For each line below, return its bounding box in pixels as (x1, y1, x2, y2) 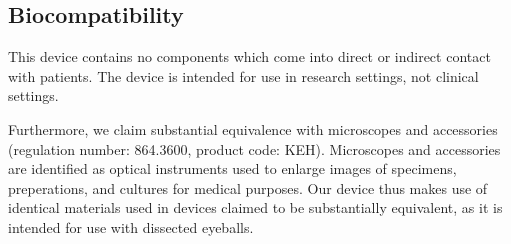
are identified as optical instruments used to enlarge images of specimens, (8, 158, 457, 179)
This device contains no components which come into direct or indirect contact (8, 46, 491, 67)
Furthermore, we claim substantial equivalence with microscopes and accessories (8, 118, 498, 139)
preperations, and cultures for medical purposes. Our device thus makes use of (8, 177, 488, 198)
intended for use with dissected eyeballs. (8, 216, 254, 237)
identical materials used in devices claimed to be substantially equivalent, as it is (8, 197, 503, 218)
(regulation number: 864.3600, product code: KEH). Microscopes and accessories (8, 138, 501, 159)
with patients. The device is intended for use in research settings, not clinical (8, 65, 479, 86)
